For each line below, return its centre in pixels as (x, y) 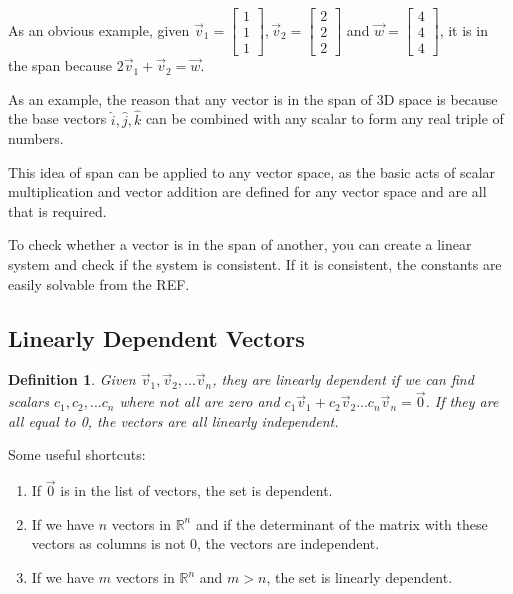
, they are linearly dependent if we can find (343, 379)
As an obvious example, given (99, 29)
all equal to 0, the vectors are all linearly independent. (173, 420)
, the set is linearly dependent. (359, 577)
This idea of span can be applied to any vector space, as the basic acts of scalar (252, 171)
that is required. (57, 210)
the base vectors (57, 118)
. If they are (462, 401)
